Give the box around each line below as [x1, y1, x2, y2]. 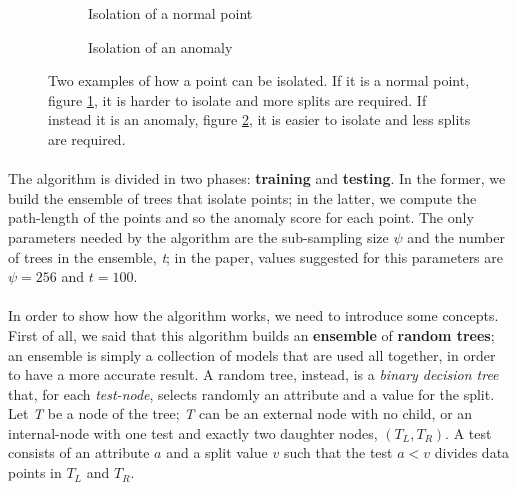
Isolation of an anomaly [88, 36, 233, 57]
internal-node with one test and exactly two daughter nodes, [8, 422, 378, 443]
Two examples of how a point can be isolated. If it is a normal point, [48, 70, 470, 91]
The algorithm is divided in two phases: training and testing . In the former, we [8, 168, 506, 189]
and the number [407, 226, 505, 247]
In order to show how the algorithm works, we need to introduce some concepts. [8, 305, 499, 326]
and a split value [166, 442, 268, 463]
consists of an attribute [8, 442, 150, 463]
